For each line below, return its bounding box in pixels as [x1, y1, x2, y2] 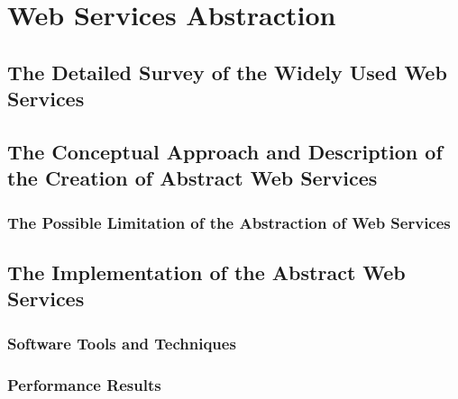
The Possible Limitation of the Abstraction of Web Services [7, 211, 451, 233]
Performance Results [7, 373, 161, 395]
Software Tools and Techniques [7, 331, 236, 354]
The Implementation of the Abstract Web [7, 258, 406, 286]
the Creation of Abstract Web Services [7, 164, 378, 192]
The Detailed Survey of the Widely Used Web [7, 58, 447, 86]
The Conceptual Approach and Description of [7, 137, 443, 165]
